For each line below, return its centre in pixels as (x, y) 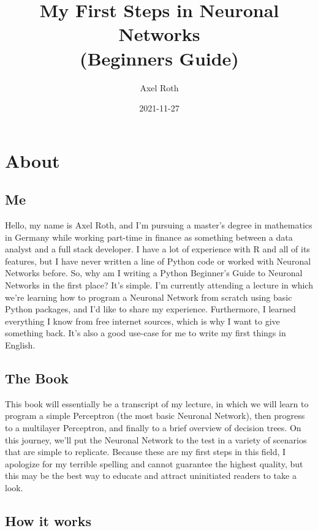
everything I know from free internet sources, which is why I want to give (142, 321)
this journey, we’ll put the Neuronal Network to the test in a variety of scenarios (156, 439)
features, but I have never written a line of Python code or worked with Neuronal (158, 261)
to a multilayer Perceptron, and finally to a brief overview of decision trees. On (153, 427)
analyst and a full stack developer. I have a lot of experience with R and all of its (157, 249)
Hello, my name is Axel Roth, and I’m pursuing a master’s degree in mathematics (159, 225)
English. (20, 345)
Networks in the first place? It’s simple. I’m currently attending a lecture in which (159, 285)
